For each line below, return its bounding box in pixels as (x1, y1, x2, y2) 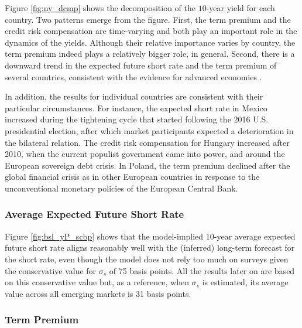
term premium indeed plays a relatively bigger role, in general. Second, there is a (5, 47, 295, 60)
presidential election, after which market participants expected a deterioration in (5, 124, 294, 136)
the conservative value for (5, 264, 97, 276)
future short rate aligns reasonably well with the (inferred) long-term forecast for (5, 241, 295, 254)
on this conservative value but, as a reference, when (5, 276, 189, 288)
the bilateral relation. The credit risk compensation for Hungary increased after (5, 136, 290, 148)
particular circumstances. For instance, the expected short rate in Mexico (5, 101, 267, 114)
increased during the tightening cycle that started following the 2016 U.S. (5, 113, 269, 125)
